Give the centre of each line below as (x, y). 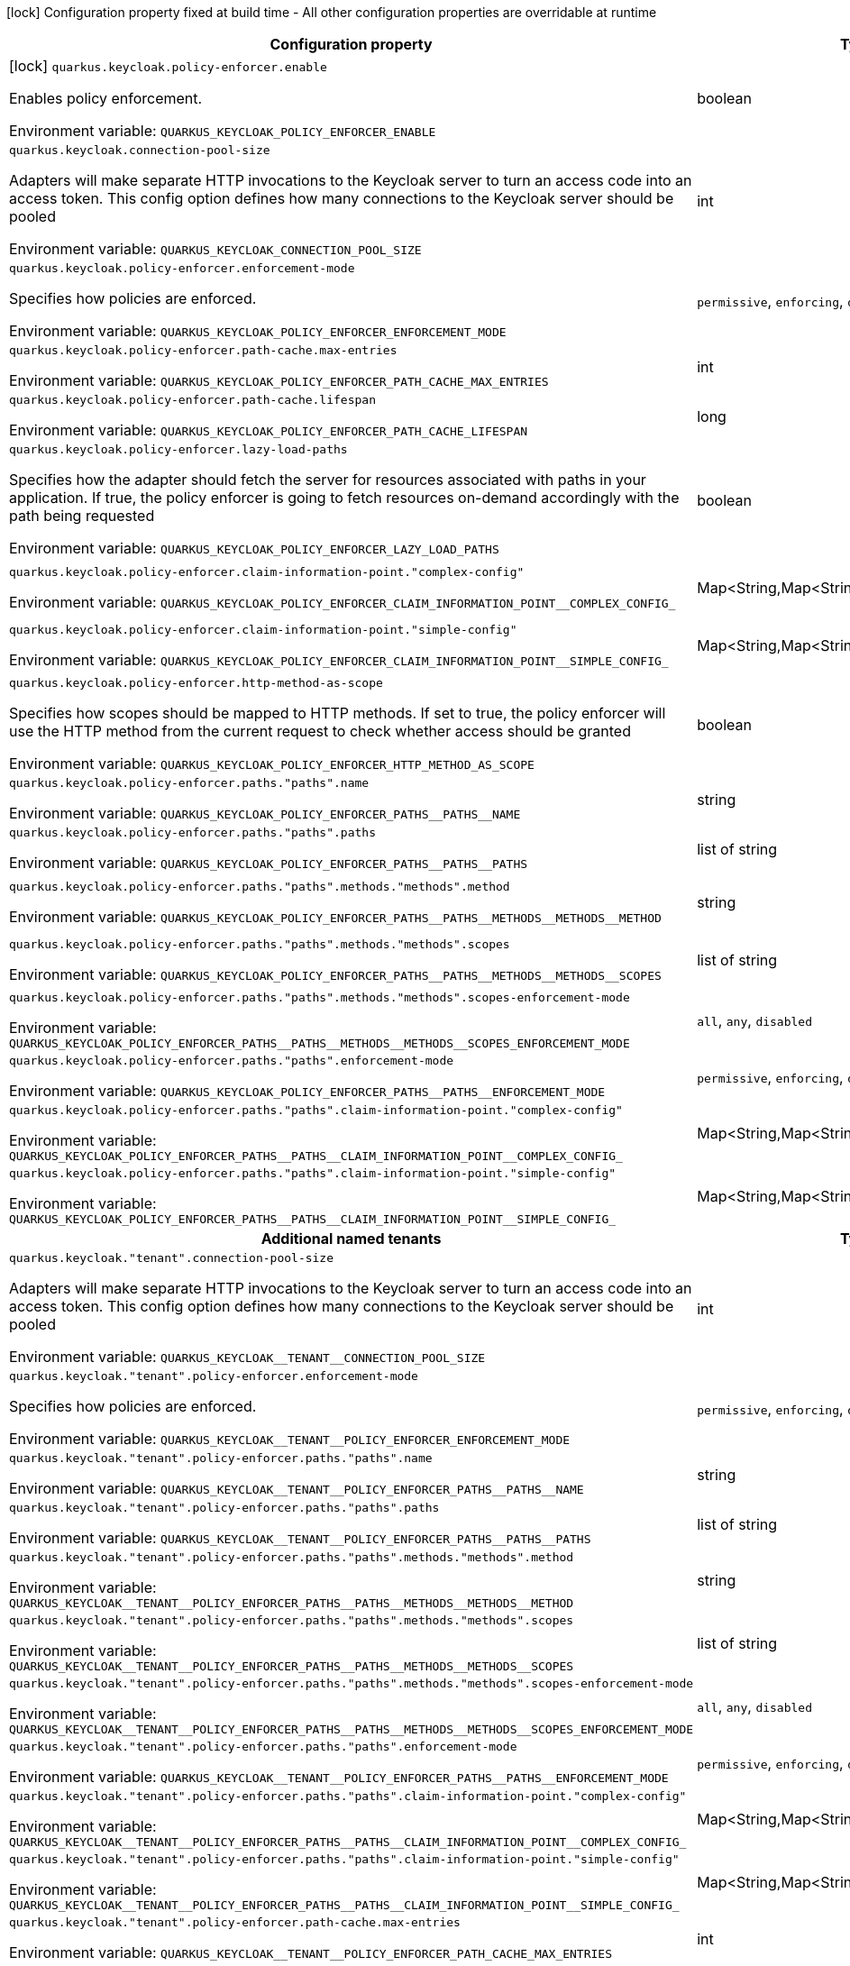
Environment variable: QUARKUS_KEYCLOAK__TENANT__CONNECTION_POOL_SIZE (247, 1357)
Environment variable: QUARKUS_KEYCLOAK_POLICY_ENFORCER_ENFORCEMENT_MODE (258, 331)
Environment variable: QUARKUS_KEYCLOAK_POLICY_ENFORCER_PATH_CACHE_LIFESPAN (269, 430)
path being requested (82, 516)
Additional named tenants (351, 1239)
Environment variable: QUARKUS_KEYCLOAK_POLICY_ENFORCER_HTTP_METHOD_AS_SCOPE (272, 764)
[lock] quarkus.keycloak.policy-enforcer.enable (168, 66)
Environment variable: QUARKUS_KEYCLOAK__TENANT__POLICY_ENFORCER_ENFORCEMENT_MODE (290, 1439)
